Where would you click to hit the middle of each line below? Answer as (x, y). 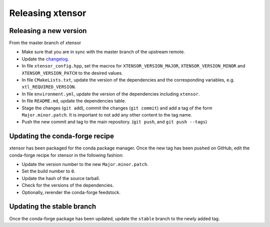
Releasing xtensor (48, 13)
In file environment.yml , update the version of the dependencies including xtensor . (111, 94)
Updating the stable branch (53, 207)
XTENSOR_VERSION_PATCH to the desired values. (72, 73)
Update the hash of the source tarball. (61, 178)
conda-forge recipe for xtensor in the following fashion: (66, 155)
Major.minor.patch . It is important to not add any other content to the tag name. (107, 114)
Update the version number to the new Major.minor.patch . (85, 164)
